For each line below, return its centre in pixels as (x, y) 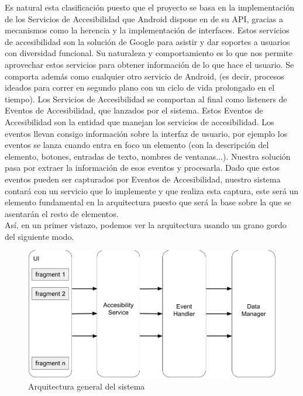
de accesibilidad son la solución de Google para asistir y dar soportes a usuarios (147, 41)
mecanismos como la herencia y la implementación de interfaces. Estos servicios (147, 30)
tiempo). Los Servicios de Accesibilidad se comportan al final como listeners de (146, 99)
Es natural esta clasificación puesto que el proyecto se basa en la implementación (149, 7)
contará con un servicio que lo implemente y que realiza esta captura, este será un (152, 190)
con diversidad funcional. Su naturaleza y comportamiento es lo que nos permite (149, 53)
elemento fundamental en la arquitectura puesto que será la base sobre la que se (148, 202)
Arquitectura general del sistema (87, 386)
